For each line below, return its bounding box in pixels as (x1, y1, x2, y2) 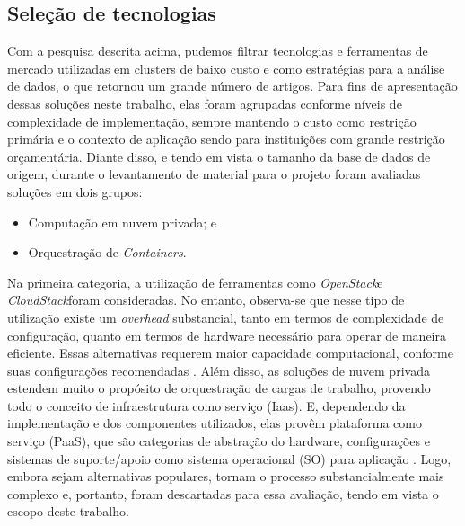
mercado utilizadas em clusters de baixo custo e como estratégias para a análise (7, 58, 445, 77)
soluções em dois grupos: (7, 182, 143, 201)
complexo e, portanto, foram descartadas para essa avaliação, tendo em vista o (7, 484, 439, 503)
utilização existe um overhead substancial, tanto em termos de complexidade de (7, 308, 444, 326)
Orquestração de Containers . (28, 243, 187, 262)
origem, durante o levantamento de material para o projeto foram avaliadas (7, 165, 421, 183)
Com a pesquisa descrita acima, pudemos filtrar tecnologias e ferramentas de (7, 41, 428, 60)
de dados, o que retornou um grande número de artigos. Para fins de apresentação (7, 76, 458, 95)
